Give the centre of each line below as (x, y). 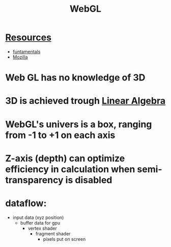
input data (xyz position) (38, 217)
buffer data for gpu (40, 223)
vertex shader (42, 228)
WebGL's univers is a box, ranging (79, 124)
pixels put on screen (64, 239)
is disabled (89, 180)
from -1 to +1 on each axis (60, 135)
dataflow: (26, 203)
